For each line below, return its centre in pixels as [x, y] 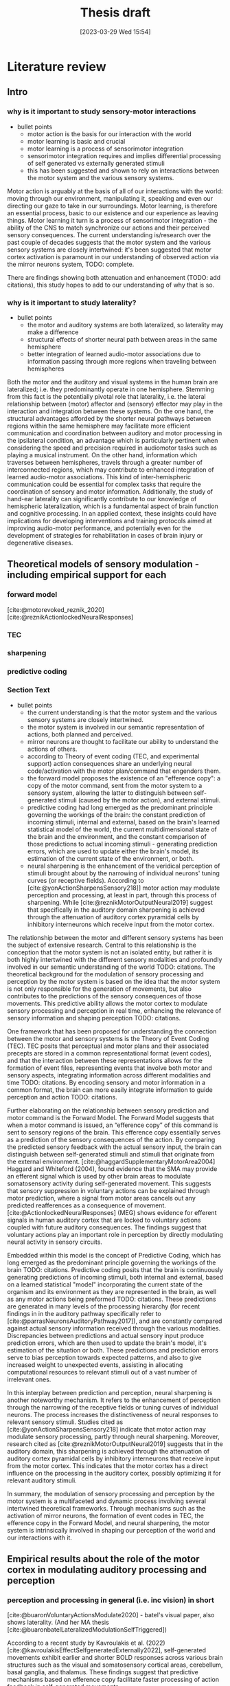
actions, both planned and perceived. [80, 734]
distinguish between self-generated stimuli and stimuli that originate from [111, 1154]
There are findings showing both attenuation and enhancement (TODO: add [114, 277]
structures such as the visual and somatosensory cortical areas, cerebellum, [115, 1665]
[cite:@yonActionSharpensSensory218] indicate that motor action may [106, 1429]
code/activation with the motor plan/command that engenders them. [124, 771]
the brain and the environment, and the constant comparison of [117, 836]
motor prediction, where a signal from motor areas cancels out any [101, 1198]
